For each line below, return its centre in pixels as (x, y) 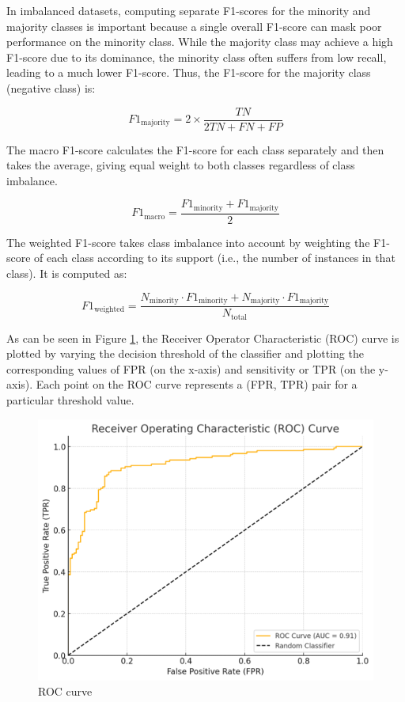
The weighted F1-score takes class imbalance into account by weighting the (188, 242)
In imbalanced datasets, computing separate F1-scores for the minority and (189, 10)
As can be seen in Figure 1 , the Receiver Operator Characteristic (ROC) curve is (203, 338)
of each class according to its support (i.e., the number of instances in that (215, 258)
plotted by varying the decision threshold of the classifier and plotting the (185, 353)
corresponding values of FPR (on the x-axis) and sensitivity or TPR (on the (191, 368)
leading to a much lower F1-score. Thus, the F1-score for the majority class (189, 72)
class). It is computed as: (67, 273)
